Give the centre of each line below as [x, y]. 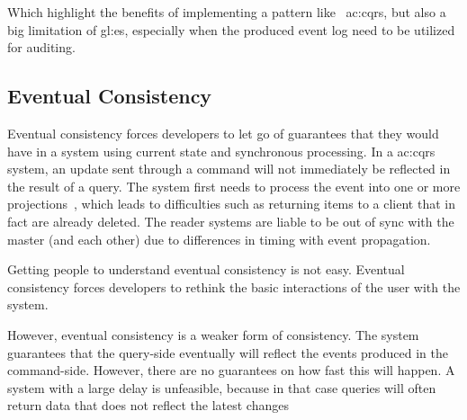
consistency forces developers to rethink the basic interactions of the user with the [234, 286]
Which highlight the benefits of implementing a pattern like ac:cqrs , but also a [227, 12]
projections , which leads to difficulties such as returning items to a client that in [231, 204]
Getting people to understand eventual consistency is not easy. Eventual [206, 269]
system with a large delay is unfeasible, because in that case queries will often [222, 387]
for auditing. [41, 47]
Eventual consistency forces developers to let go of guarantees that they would [223, 133]
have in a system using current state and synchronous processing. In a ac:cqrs [221, 151]
